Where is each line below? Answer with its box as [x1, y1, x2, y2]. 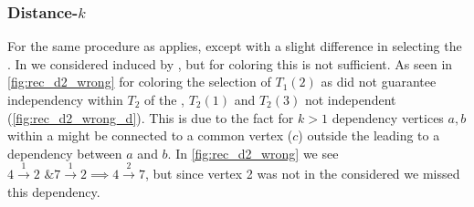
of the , [144, 90, 184, 109]
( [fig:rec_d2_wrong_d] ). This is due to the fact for [7, 108, 294, 127]
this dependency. [7, 181, 100, 201]
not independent [304, 90, 396, 109]
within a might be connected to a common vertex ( [7, 126, 293, 145]
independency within [7, 90, 123, 109]
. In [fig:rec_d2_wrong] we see [167, 143, 339, 162]
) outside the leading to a [298, 126, 440, 145]
